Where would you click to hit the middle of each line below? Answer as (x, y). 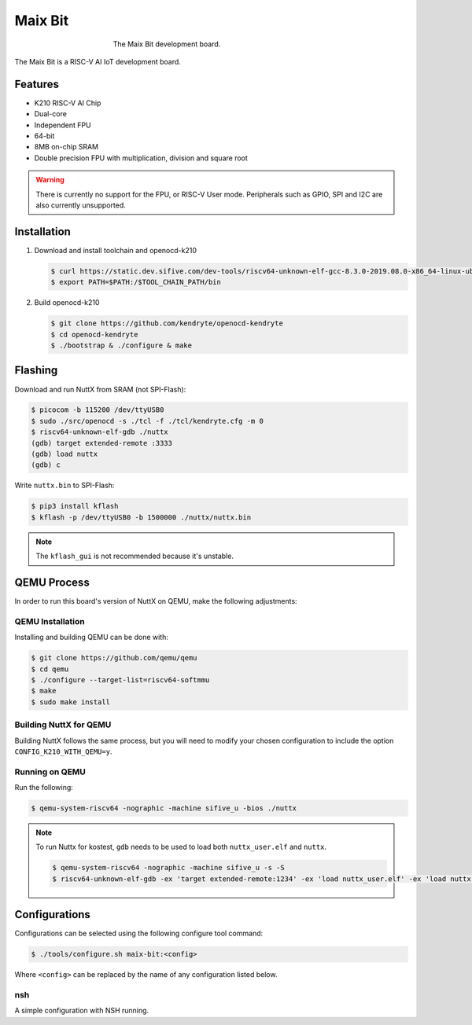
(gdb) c (46, 465)
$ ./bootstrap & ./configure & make (122, 345)
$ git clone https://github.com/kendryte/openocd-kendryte (167, 323)
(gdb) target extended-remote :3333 (102, 443)
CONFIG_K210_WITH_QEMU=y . (63, 751)
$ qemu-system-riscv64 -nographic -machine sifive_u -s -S (168, 868)
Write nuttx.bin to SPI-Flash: (65, 485)
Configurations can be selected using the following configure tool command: (139, 933)
